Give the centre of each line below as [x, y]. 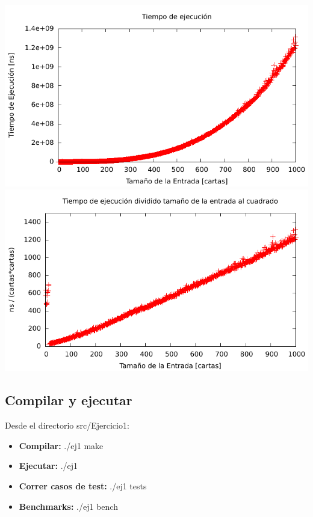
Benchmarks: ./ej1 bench [68, 506]
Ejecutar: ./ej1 [48, 466]
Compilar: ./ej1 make [61, 445]
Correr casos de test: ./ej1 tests [83, 485]
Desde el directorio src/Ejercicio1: [67, 425]
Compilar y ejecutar [69, 400]
